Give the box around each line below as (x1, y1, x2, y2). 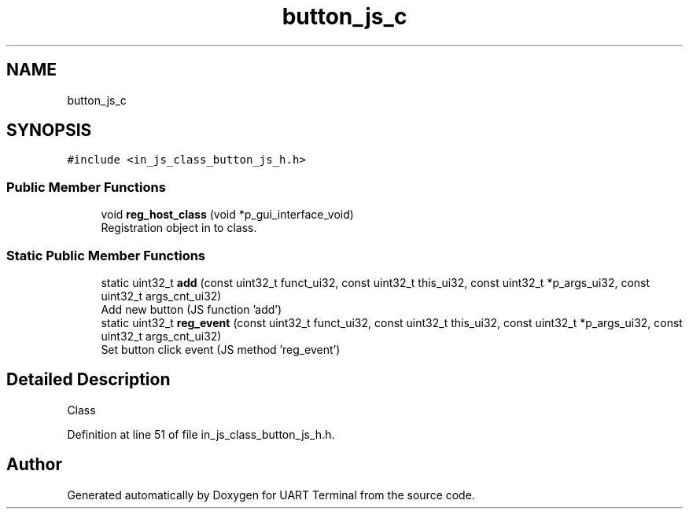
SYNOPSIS (6, 120, 92, 141)
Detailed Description (6, 370, 171, 390)
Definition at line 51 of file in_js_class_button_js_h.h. (67, 427, 335, 441)
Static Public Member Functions (6, 247, 206, 263)
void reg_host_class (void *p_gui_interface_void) (101, 208, 354, 222)
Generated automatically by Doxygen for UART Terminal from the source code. (67, 487, 475, 502)
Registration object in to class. (101, 221, 257, 235)
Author (6, 454, 62, 475)
